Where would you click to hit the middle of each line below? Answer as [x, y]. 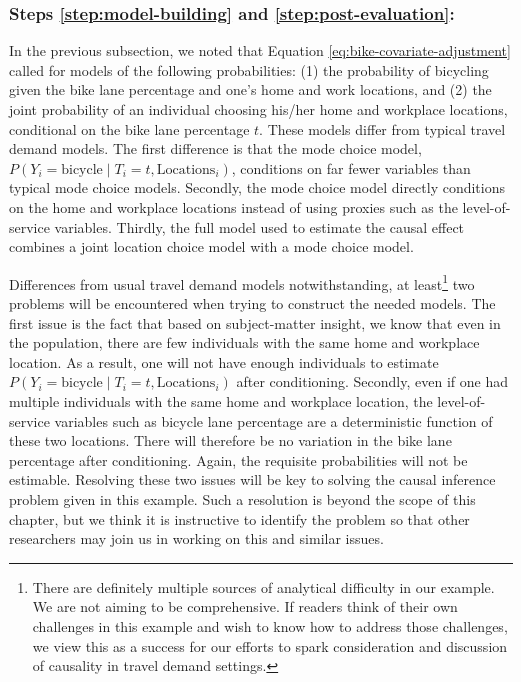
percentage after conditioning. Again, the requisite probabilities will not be [238, 459]
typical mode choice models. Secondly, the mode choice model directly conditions [257, 187]
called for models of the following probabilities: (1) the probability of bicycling [249, 69]
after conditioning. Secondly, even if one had [372, 381]
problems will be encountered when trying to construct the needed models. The [252, 303]
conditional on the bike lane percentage [129, 128]
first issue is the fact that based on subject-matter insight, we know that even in [255, 322]
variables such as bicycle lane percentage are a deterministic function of [273, 420]
